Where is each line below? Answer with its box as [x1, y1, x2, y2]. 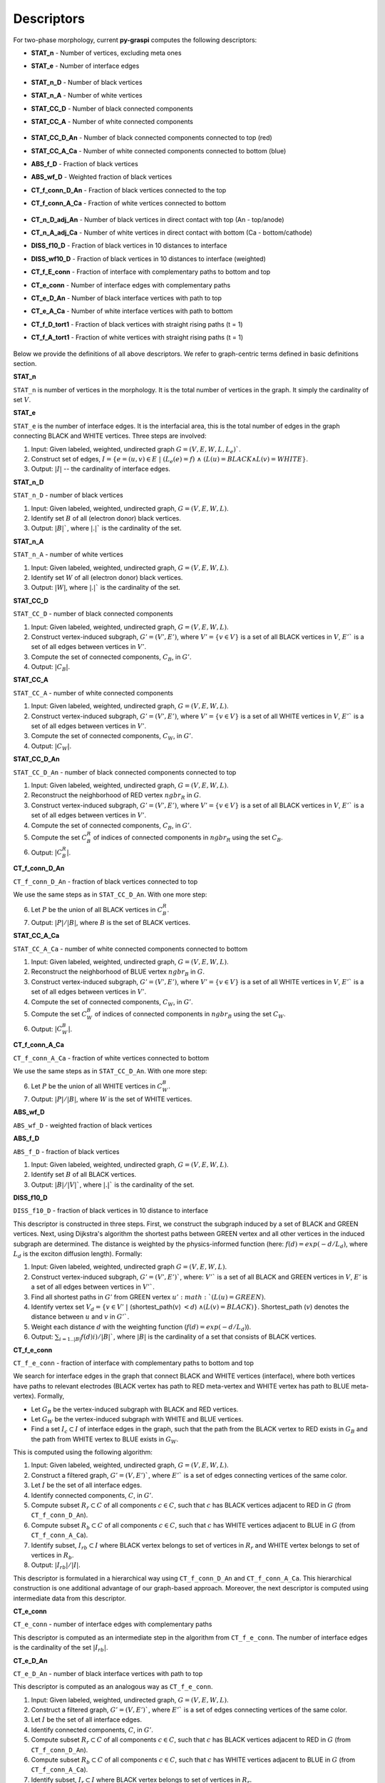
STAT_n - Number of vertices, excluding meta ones [31, 48, 182, 57]
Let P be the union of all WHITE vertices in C [31, 1082, 163, 1090]
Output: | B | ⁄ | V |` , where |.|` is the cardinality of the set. [31, 1180, 195, 1189]
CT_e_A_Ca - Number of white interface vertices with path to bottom [31, 307, 233, 315]
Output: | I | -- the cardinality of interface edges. [31, 464, 171, 474]
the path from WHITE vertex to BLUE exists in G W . [31, 1434, 179, 1445]
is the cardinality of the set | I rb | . [13, 1643, 108, 1653]
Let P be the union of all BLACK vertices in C [31, 906, 163, 914]
